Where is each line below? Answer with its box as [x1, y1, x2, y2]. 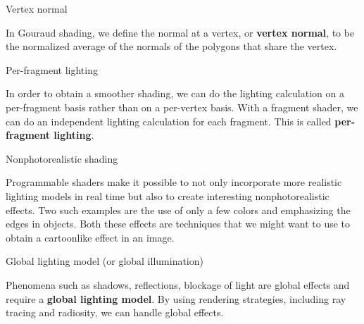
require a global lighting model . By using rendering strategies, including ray [6, 291, 346, 306]
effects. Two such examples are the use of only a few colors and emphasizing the [6, 202, 351, 217]
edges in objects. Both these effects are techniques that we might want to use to [6, 216, 351, 231]
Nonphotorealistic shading [6, 151, 118, 166]
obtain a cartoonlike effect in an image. [6, 230, 175, 244]
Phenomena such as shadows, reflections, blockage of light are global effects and [6, 277, 350, 292]
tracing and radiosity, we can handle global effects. [6, 305, 224, 320]
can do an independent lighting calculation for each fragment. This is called [6, 113, 332, 128]
